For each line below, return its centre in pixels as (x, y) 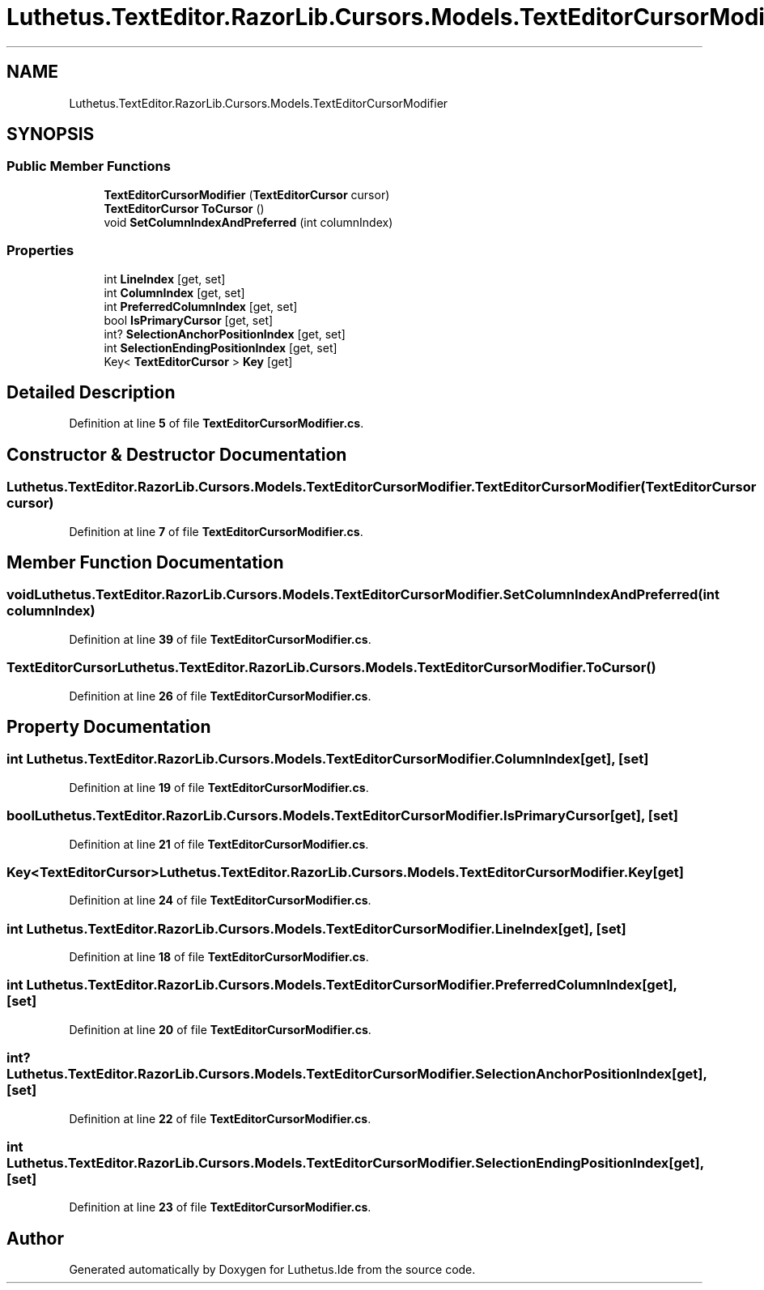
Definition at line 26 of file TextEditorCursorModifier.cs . (220, 696)
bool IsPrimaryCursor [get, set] (189, 320)
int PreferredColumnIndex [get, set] (201, 306)
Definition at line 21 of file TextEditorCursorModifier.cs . (219, 844)
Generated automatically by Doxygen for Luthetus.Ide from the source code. (272, 1270)
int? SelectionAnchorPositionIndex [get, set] (225, 334)
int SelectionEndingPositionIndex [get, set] (221, 347)
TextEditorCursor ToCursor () (184, 208)
